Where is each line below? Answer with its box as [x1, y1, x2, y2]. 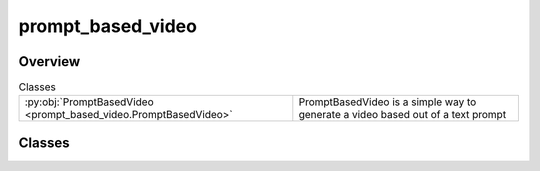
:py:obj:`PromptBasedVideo [24, 95, 154, 109]
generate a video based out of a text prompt [298, 108, 507, 122]
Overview [18, 53, 81, 70]
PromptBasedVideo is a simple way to [298, 95, 477, 109]
